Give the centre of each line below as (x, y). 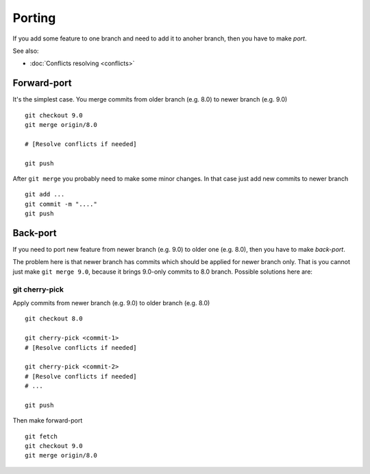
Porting (34, 18)
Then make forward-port (48, 420)
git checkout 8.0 (54, 319)
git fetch (41, 436)
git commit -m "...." (61, 204)
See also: (26, 51)
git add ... (45, 194)
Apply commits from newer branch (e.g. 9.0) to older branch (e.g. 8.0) (111, 303)
